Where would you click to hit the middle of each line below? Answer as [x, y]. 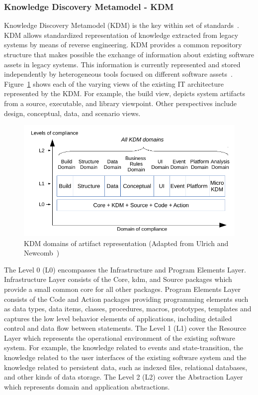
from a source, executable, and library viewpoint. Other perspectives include [120, 103]
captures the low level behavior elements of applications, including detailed [118, 318]
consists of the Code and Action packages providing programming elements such [126, 299]
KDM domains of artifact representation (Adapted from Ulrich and [126, 243]
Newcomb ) [42, 253]
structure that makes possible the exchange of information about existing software [129, 54]
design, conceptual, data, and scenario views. [72, 113]
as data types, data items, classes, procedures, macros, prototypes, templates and [128, 309]
